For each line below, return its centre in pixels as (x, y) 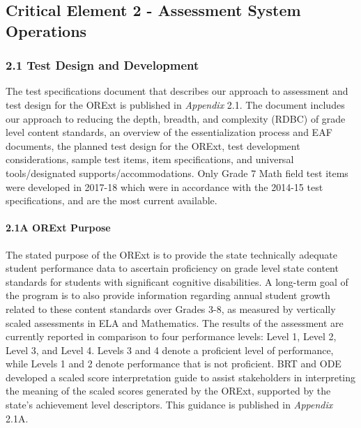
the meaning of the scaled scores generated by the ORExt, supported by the (168, 391)
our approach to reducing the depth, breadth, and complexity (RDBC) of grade (176, 118)
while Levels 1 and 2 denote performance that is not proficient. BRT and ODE (174, 364)
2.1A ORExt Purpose (58, 228)
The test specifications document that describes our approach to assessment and (177, 91)
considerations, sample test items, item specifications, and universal (150, 159)
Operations (46, 30)
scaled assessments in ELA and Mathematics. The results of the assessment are (175, 322)
